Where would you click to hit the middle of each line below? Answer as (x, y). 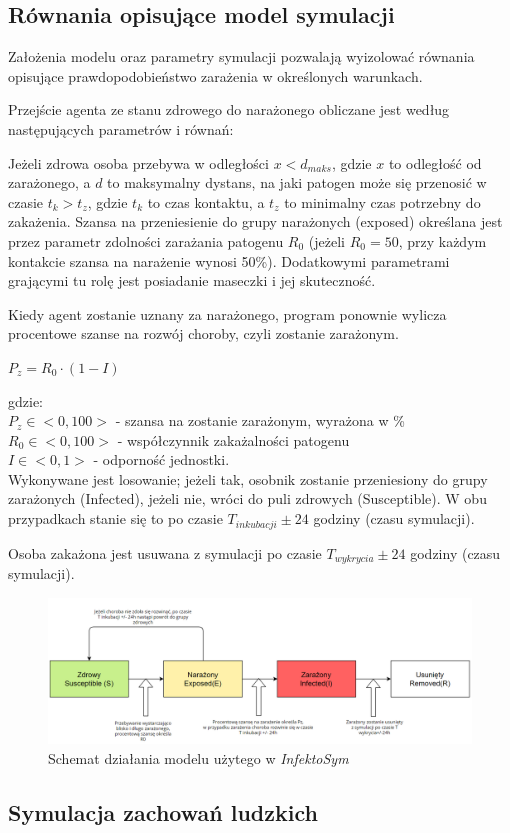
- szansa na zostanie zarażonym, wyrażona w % (260, 420)
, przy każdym (442, 240)
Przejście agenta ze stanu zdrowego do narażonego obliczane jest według (229, 109)
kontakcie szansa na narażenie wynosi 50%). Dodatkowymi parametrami (229, 260)
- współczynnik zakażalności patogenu (233, 439)
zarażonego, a (49, 182)
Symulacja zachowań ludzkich (163, 811)
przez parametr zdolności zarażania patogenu (146, 240)
